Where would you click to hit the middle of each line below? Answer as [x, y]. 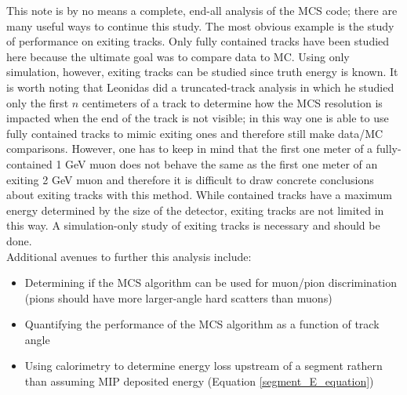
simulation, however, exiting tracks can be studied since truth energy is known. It [202, 72]
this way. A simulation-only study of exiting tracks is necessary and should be [193, 225]
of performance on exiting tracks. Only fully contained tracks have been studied [198, 41]
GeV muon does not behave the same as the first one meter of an [222, 163]
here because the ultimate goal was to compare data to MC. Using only [178, 56]
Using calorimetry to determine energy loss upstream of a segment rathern [203, 366]
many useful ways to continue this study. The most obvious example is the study [200, 25]
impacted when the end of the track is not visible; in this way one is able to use [198, 118]
